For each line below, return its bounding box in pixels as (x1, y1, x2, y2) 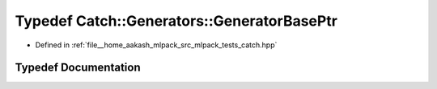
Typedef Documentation (15, 61, 141, 75)
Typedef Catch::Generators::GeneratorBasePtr (15, 12, 337, 30)
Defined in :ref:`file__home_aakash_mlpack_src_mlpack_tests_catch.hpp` (35, 40, 278, 50)
